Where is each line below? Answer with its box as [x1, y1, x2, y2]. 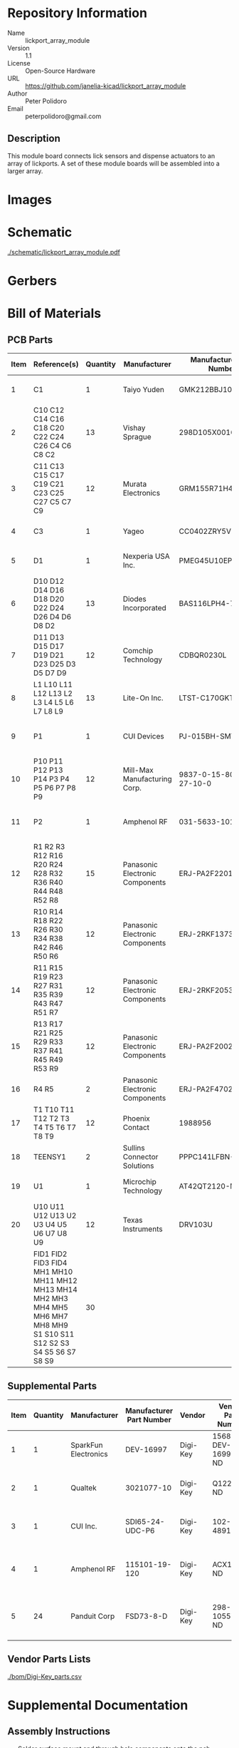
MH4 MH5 [33, 1302, 69, 1312]
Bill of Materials [7, 305, 102, 322]
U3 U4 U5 [33, 1220, 68, 1230]
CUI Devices [122, 731, 165, 741]
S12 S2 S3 [33, 1338, 70, 1348]
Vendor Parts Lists [7, 1653, 91, 1665]
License [7, 58, 31, 67]
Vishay [122, 423, 146, 433]
